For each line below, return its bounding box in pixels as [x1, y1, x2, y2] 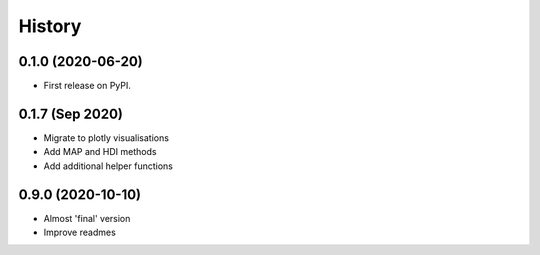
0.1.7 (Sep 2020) [18, 105, 124, 122]
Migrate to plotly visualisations [43, 131, 170, 144]
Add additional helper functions [43, 160, 174, 172]
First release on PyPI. [43, 80, 132, 92]
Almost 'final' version [43, 212, 131, 224]
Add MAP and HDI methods [43, 146, 157, 158]
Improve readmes [43, 226, 117, 239]
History [18, 15, 82, 37]
